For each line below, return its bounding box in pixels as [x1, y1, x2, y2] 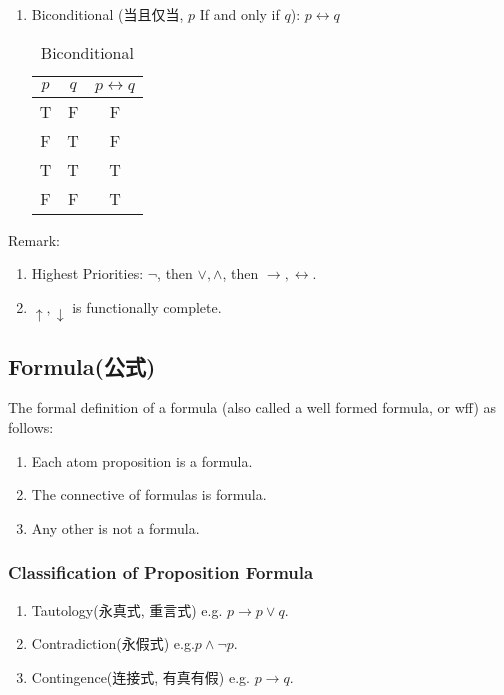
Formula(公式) [8, 350, 156, 381]
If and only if [199, 4, 280, 24]
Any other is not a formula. [31, 517, 200, 538]
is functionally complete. [72, 296, 222, 317]
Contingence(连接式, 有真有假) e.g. [31, 666, 250, 687]
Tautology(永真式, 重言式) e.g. [31, 599, 223, 620]
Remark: [8, 229, 60, 250]
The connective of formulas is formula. [31, 484, 267, 505]
